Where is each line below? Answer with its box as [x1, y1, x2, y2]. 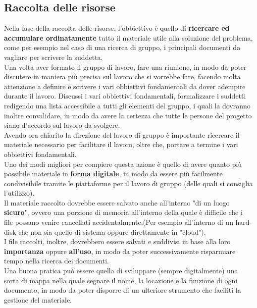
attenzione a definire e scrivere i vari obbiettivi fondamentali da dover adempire [4, 81, 246, 91]
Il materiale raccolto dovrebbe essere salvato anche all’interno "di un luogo [4, 197, 230, 207]
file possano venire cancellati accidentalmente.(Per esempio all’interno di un [4, 217, 233, 227]
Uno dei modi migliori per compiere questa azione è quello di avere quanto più [4, 158, 242, 169]
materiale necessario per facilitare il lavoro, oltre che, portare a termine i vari [4, 139, 238, 150]
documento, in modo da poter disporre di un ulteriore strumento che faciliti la [4, 285, 241, 295]
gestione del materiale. [4, 294, 72, 305]
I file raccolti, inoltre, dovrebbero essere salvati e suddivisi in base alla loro [4, 236, 231, 247]
